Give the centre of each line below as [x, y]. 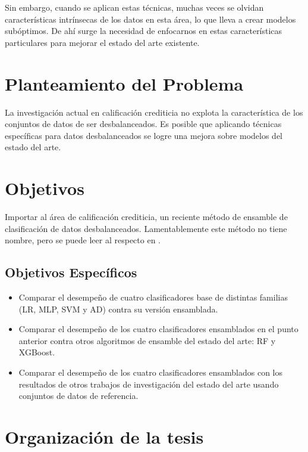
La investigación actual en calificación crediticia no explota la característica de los [154, 112]
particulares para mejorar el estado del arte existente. [102, 42]
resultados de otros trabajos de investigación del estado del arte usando [149, 384]
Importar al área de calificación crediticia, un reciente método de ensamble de [146, 216]
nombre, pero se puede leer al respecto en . [83, 240]
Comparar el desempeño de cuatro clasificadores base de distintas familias [153, 297]
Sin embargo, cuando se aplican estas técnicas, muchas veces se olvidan [134, 7]
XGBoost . [37, 352]
